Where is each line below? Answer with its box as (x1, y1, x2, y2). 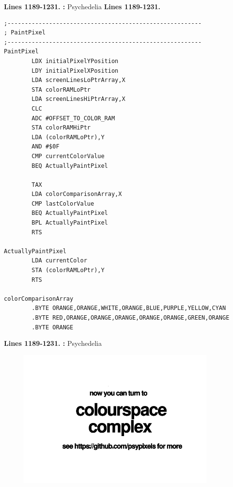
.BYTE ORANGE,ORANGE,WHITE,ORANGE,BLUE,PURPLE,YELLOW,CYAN (31, 305, 226, 312)
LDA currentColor (31, 257, 87, 264)
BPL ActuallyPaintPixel (31, 219, 108, 227)
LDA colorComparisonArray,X (31, 191, 122, 198)
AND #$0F (31, 143, 60, 150)
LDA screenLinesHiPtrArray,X (31, 96, 125, 103)
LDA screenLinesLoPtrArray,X (31, 77, 125, 84)
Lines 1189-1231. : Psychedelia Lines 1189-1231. (4, 1, 161, 11)
